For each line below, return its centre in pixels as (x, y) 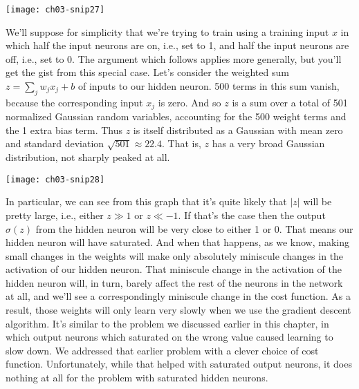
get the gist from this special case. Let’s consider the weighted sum (147, 72)
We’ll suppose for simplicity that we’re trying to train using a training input (167, 31)
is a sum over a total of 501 (290, 102)
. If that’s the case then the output (252, 215)
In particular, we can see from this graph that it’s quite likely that (146, 201)
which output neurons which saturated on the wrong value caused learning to (169, 337)
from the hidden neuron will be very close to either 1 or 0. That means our (194, 228)
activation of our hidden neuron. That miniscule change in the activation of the (174, 269)
